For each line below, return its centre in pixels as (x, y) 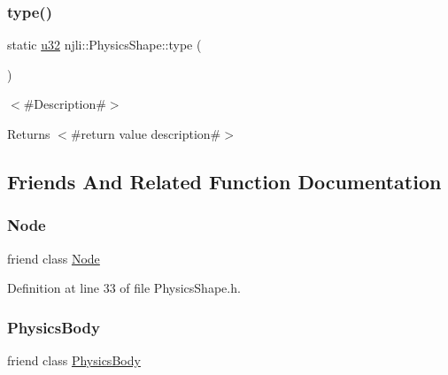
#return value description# (146, 134)
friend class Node (54, 258)
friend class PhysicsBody (74, 360)
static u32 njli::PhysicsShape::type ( (104, 45)
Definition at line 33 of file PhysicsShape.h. (124, 288)
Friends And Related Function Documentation (224, 181)
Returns (29, 134)
